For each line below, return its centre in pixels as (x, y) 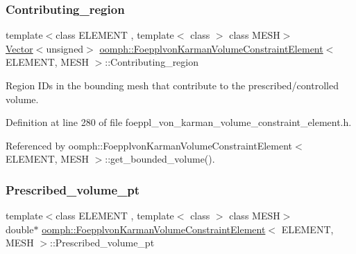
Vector (19, 48)
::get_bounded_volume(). (160, 159)
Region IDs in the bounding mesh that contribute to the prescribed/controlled (172, 85)
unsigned (65, 48)
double (20, 229)
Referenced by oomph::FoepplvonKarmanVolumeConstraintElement (149, 145)
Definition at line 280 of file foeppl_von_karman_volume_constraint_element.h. (179, 122)
